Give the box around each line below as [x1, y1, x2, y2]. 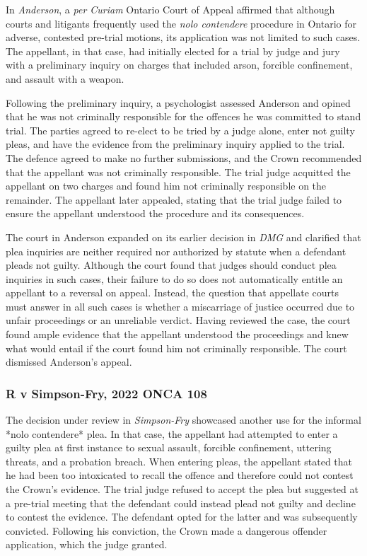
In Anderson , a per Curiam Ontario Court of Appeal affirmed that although [6, 2, 335, 16]
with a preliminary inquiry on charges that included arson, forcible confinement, [6, 57, 353, 72]
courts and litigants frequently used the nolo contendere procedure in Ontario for [6, 16, 357, 30]
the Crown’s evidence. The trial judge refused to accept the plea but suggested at [6, 482, 359, 497]
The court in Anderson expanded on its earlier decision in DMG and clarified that [6, 229, 361, 244]
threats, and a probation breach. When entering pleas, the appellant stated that [6, 453, 353, 468]
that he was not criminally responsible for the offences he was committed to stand [6, 109, 361, 124]
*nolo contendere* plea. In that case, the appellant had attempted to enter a [6, 426, 338, 441]
